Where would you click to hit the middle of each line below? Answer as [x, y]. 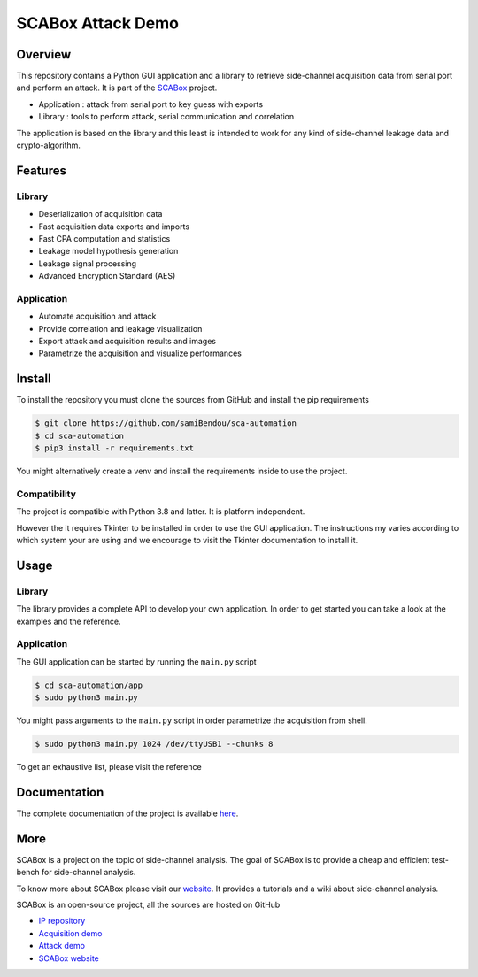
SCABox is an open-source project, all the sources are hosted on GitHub [148, 905]
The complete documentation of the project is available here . [127, 813]
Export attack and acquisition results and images [127, 342]
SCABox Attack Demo [97, 23]
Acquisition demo [70, 933]
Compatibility [46, 494]
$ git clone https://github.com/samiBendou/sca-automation [166, 423]
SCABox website [69, 958]
